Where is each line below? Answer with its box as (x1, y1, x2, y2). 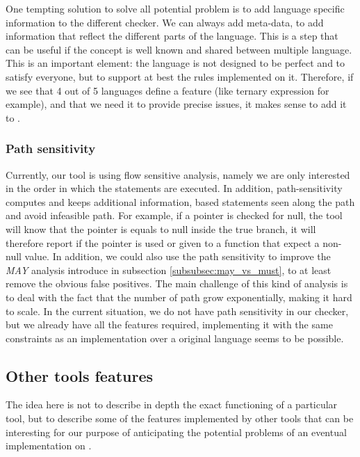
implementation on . (6, 438, 92, 453)
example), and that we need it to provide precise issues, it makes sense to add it (6, 97, 347, 111)
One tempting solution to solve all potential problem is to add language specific (6, 1, 345, 15)
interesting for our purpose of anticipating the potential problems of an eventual (6, 424, 347, 439)
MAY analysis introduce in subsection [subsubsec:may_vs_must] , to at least (6, 262, 332, 277)
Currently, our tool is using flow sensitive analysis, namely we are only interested (6, 167, 350, 182)
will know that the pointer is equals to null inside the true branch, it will (6, 221, 316, 236)
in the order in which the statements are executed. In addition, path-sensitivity (6, 181, 343, 195)
